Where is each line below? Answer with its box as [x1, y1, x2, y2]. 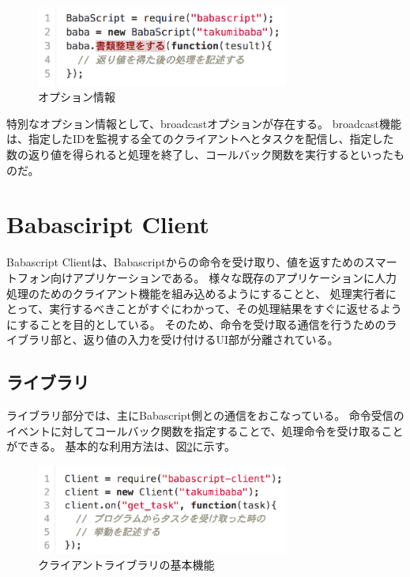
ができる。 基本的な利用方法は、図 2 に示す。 [6, 438, 235, 454]
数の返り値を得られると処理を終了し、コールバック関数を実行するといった [6, 146, 393, 163]
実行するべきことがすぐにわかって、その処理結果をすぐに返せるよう [49, 300, 402, 317]
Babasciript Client [6, 208, 209, 240]
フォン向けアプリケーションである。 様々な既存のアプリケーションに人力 [17, 269, 397, 285]
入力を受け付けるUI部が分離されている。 [127, 331, 339, 348]
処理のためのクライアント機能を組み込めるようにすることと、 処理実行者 [6, 285, 386, 301]
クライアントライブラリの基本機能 [38, 556, 215, 573]
